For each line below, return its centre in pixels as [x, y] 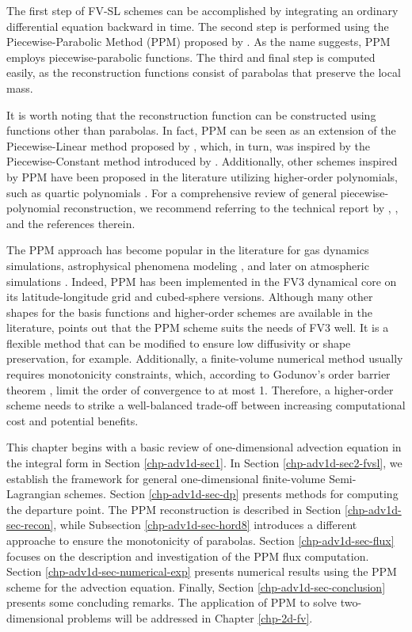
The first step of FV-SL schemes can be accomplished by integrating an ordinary [202, 10]
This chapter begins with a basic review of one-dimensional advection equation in [204, 447]
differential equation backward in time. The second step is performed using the [198, 26]
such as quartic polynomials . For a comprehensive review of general [172, 192]
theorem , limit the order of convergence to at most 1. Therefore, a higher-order [200, 389]
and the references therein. [71, 223]
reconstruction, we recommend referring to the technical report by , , [231, 208]
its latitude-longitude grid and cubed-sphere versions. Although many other [190, 297]
